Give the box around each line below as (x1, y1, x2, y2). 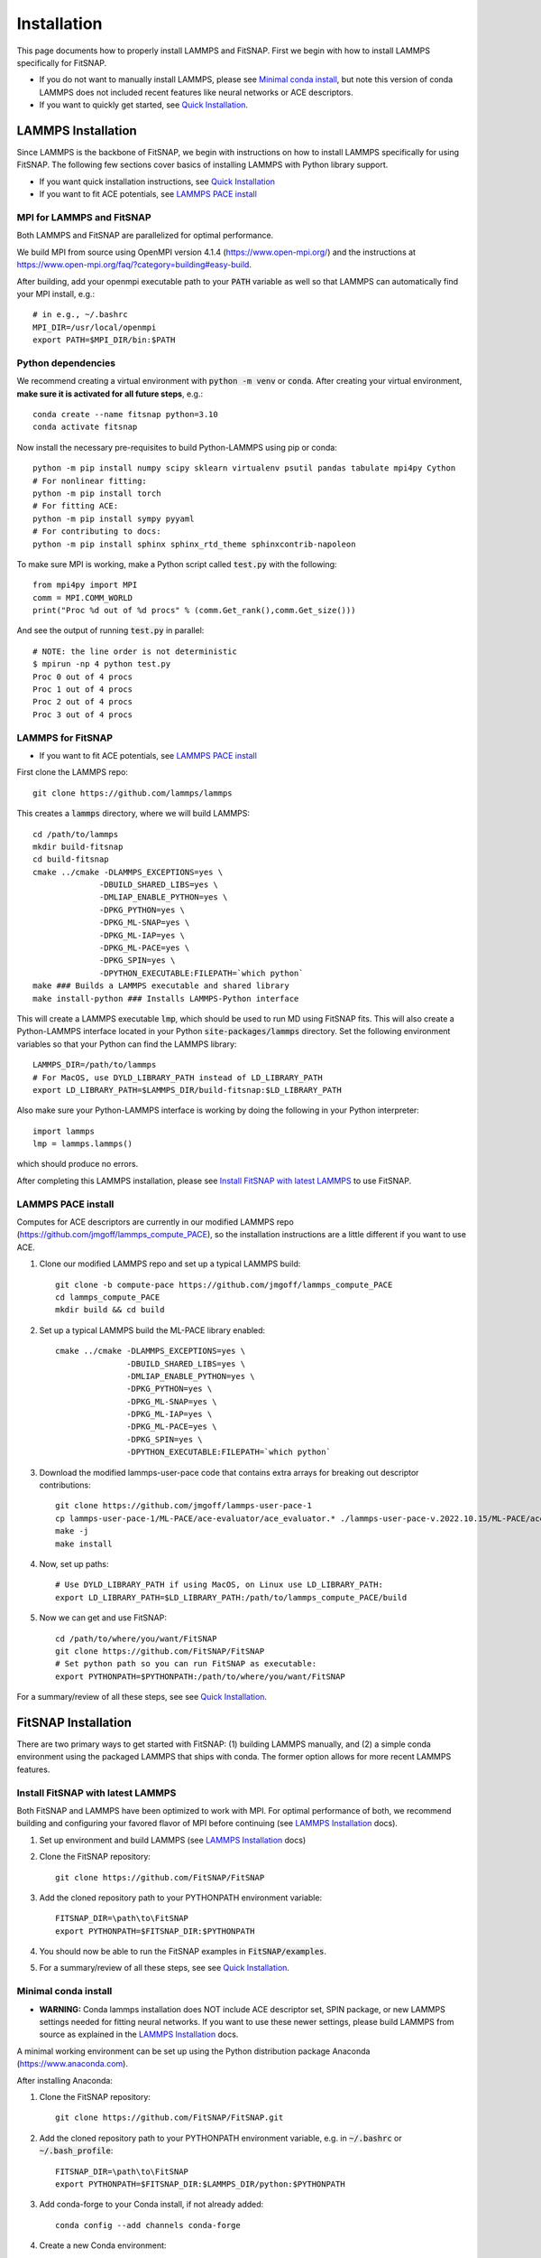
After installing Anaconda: (16, 2075, 113, 2085)
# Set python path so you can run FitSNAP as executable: (55, 1658, 317, 1669)
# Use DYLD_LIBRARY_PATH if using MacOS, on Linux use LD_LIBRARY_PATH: (55, 1580, 383, 1590)
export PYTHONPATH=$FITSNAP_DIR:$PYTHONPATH (55, 1926, 256, 1936)
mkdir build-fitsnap (32, 841, 124, 852)
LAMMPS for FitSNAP (16, 732, 113, 744)
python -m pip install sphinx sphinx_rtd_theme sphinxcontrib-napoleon (32, 538, 356, 549)
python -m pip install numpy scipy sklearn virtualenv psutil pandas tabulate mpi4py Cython (32, 463, 456, 473)
